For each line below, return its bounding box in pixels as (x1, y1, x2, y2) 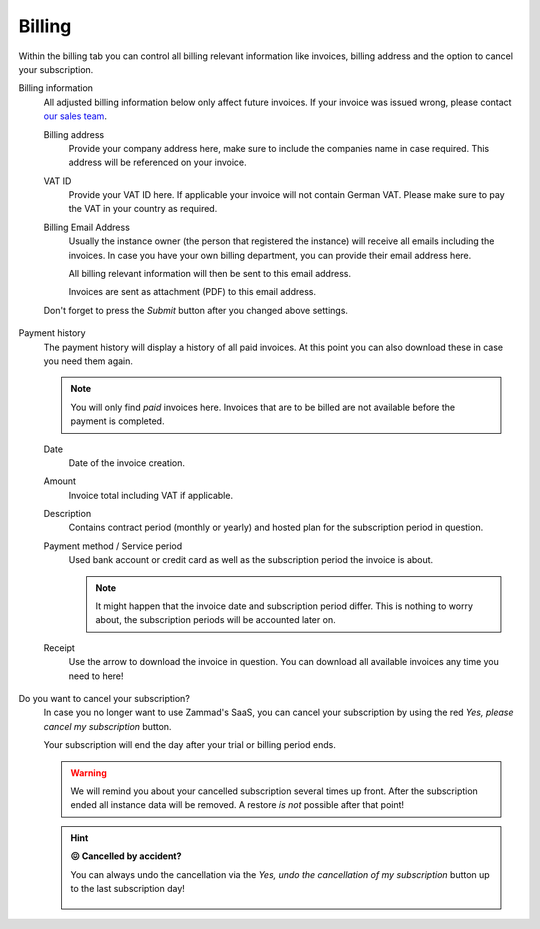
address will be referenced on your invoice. (68, 156, 247, 169)
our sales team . (43, 110, 107, 122)
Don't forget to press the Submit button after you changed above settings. (43, 304, 349, 316)
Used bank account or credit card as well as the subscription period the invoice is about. (68, 554, 434, 566)
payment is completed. (70, 415, 165, 427)
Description (43, 508, 92, 520)
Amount (43, 475, 77, 487)
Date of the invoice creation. (68, 456, 185, 469)
